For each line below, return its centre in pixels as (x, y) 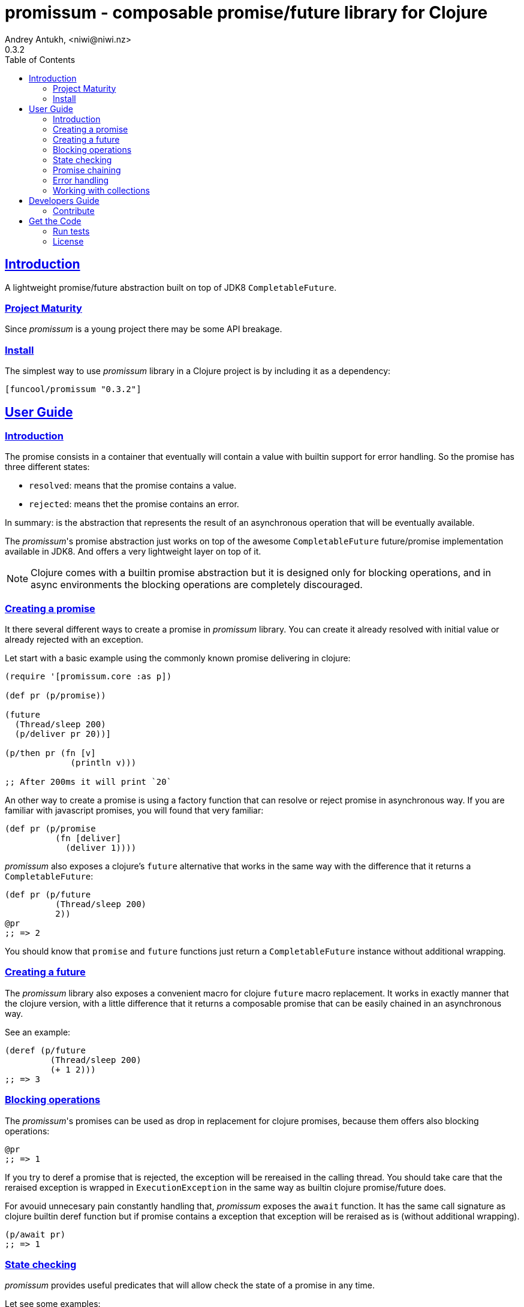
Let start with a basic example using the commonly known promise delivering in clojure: (178, 658)
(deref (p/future (45, 1050)
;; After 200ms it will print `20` (88, 782)
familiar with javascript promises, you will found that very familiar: (134, 811)
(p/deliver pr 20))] (63, 734)
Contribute (74, 210)
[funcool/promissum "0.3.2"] (73, 389)
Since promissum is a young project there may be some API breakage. (144, 329)
